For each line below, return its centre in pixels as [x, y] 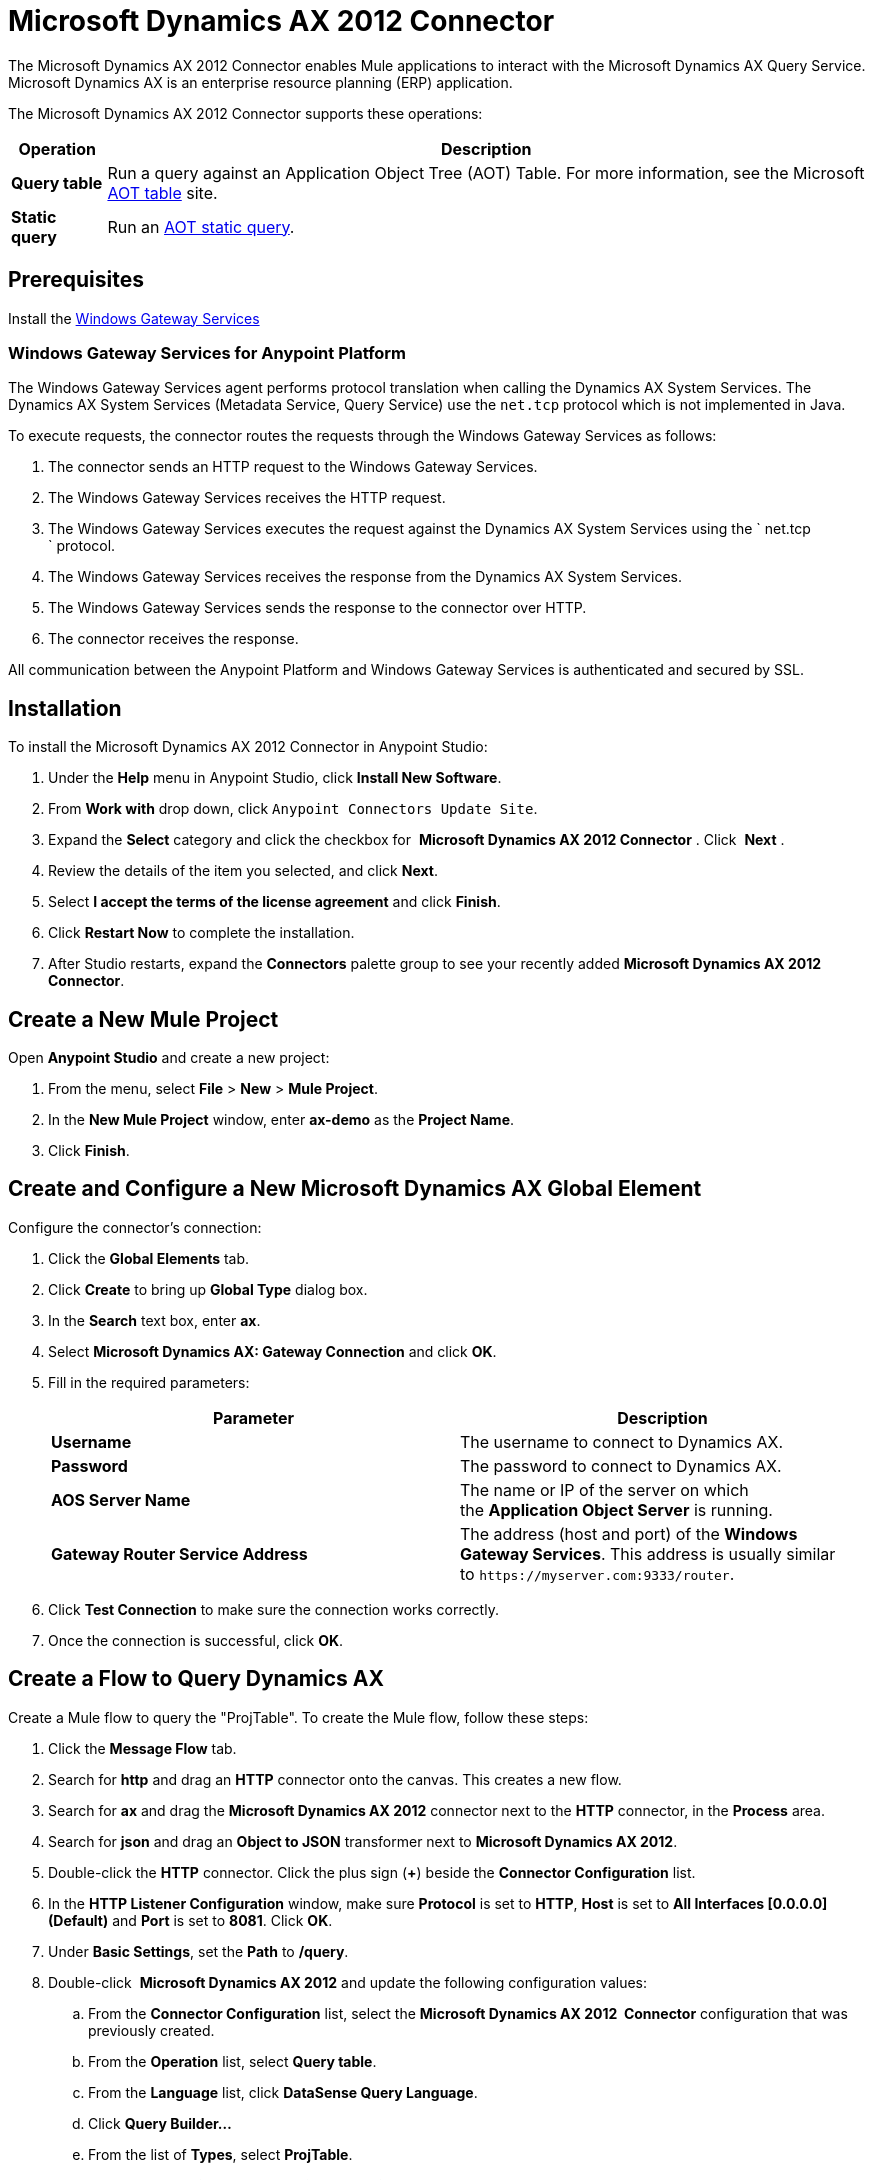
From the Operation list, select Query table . [232, 2061]
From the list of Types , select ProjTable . [220, 2154]
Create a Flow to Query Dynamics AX [196, 1679]
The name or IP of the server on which [604, 1489]
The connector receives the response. [173, 639]
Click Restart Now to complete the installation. [201, 933]
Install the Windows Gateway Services [134, 318]
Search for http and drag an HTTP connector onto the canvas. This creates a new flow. [335, 1779]
